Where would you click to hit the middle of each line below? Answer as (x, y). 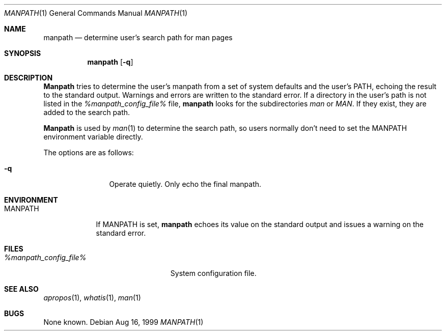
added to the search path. (87, 112)
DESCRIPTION (29, 78)
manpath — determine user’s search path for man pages (138, 37)
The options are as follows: (89, 152)
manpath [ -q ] (110, 62)
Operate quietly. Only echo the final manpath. (185, 184)
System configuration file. (213, 273)
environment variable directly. (93, 137)
